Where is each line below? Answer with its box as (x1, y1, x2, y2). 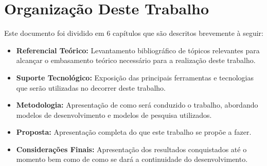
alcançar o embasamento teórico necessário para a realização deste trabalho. (16, 55, 256, 66)
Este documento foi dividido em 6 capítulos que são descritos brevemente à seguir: (4, 28, 263, 38)
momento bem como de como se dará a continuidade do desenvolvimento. (16, 154, 248, 164)
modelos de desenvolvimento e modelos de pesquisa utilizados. (16, 109, 212, 120)
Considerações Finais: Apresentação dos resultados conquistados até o (16, 143, 247, 154)
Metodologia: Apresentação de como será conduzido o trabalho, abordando (16, 99, 258, 110)
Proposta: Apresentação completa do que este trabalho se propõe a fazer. (16, 127, 252, 137)
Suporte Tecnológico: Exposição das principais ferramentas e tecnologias (16, 72, 254, 82)
